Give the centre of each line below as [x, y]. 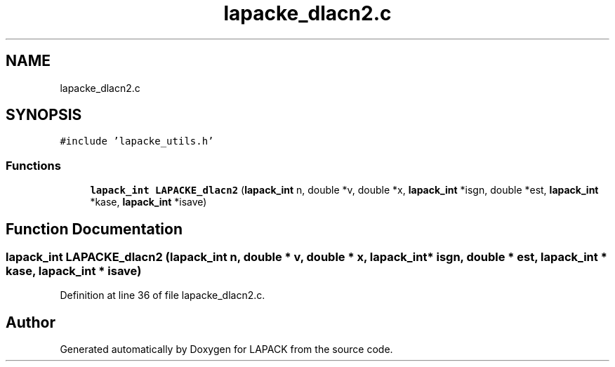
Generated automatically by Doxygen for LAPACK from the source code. [226, 349]
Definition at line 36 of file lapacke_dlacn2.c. [163, 295]
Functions [33, 165]
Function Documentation [94, 229]
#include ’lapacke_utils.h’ [137, 141]
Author [31, 322]
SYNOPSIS [44, 115]
